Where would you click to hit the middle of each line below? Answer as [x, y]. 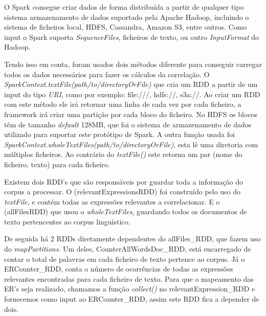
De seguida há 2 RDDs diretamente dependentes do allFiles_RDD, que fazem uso [132, 239]
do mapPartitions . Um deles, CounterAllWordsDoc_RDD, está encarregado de [128, 249]
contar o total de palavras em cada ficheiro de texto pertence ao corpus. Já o [125, 258]
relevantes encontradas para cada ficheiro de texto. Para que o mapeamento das [129, 278]
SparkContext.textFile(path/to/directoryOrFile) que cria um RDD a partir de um [131, 84]
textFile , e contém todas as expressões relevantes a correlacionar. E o [112, 201]
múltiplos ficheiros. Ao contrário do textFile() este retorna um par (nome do [123, 154]
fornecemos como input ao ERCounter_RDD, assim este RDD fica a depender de [132, 299]
